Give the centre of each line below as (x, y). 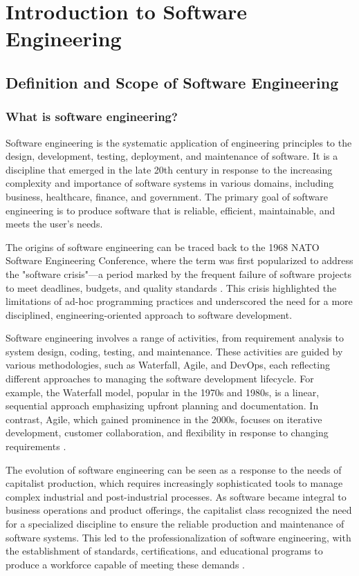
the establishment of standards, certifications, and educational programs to (164, 551)
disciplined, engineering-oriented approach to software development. (149, 314)
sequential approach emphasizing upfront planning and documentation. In (162, 406)
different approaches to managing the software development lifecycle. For (160, 379)
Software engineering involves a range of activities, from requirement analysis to (175, 338)
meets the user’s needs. (54, 224)
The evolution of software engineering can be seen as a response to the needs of (174, 469)
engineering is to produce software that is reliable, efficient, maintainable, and (171, 210)
